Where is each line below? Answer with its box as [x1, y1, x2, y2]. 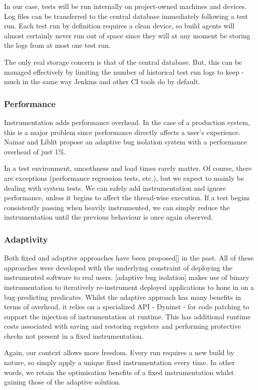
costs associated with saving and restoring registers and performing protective [4, 321, 241, 331]
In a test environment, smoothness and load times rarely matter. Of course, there [4, 163, 252, 173]
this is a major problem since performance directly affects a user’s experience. [4, 127, 241, 137]
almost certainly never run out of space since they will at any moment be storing [4, 30, 251, 40]
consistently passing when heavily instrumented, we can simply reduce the [4, 202, 230, 212]
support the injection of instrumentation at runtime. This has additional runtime [4, 311, 251, 321]
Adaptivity [4, 233, 48, 245]
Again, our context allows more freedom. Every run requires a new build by [4, 347, 235, 358]
